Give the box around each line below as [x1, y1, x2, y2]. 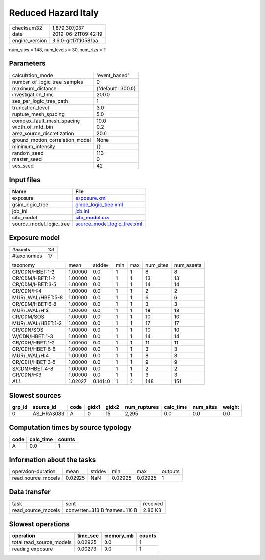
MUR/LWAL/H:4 [12, 352, 49, 359]
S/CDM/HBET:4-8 [12, 365, 53, 372]
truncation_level [12, 104, 49, 111]
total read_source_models [12, 539, 72, 546]
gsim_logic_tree [12, 201, 49, 208]
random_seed [12, 150, 44, 156]
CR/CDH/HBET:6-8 [12, 346, 56, 353]
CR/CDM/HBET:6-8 [12, 301, 57, 308]
